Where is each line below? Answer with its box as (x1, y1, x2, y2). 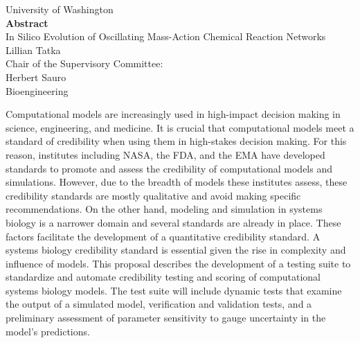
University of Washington (6, 2, 114, 16)
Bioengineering (6, 83, 69, 98)
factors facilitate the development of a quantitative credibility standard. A (6, 229, 321, 243)
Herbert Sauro (6, 69, 66, 84)
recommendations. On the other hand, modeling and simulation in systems (6, 202, 323, 216)
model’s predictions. (6, 324, 90, 338)
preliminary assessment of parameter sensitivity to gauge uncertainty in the (6, 310, 326, 325)
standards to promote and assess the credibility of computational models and (6, 161, 332, 175)
